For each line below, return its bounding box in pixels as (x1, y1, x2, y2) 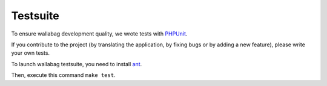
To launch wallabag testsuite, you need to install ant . (11, 60, 142, 67)
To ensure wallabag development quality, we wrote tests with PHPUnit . (11, 30, 188, 37)
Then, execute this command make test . (11, 72, 116, 79)
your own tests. (11, 49, 50, 57)
